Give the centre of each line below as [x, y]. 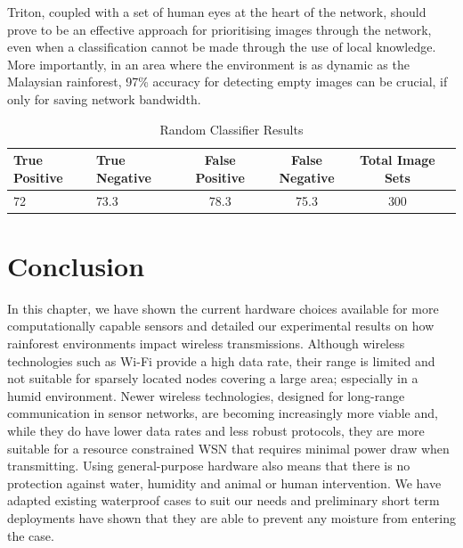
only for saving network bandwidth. [104, 98]
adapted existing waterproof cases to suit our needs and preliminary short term [223, 500]
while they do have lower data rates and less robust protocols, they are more [216, 430]
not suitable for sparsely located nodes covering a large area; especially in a [213, 378]
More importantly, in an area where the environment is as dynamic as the [208, 64]
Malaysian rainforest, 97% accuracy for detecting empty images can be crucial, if [227, 82]
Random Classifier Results [231, 129]
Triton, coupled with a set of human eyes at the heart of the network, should [217, 12]
